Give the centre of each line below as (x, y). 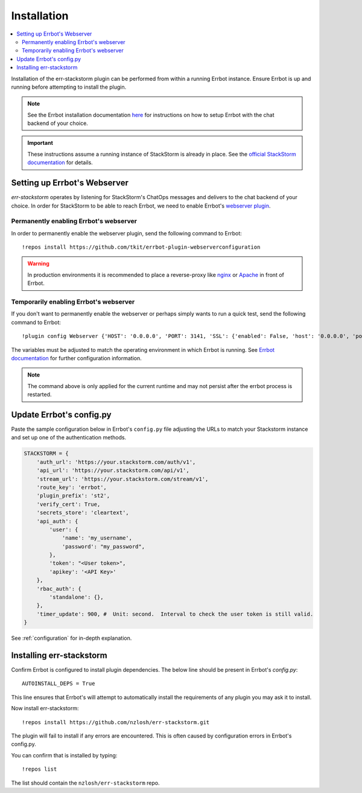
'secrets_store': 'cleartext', (83, 513)
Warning (38, 264)
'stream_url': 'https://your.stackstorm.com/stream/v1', (122, 479)
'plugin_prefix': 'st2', (73, 496)
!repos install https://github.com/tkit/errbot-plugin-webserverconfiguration (141, 247)
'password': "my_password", (103, 546)
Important (40, 143)
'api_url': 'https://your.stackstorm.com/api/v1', (113, 470)
